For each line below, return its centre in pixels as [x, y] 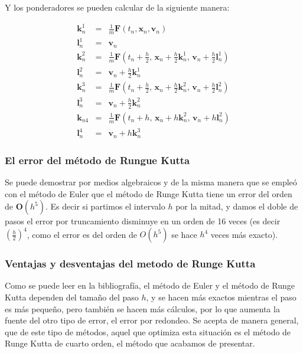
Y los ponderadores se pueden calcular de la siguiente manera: [117, 7]
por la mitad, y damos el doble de [237, 206]
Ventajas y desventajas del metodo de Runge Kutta [130, 264]
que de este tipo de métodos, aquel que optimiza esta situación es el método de [148, 331]
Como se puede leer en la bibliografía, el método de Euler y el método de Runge [150, 285]
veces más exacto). [244, 234]
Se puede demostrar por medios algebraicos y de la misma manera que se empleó [151, 182]
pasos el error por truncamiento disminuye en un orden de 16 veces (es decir [143, 221]
